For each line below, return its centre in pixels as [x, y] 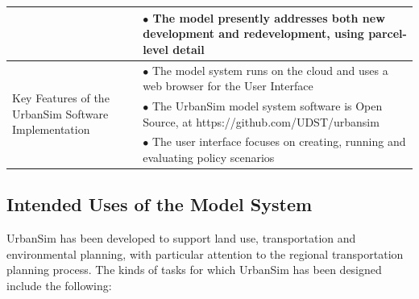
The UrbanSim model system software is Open [267, 105]
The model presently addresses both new [269, 17]
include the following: [59, 286]
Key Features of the [61, 98]
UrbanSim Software [60, 113]
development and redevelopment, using [253, 33]
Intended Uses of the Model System [160, 204]
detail [189, 49]
